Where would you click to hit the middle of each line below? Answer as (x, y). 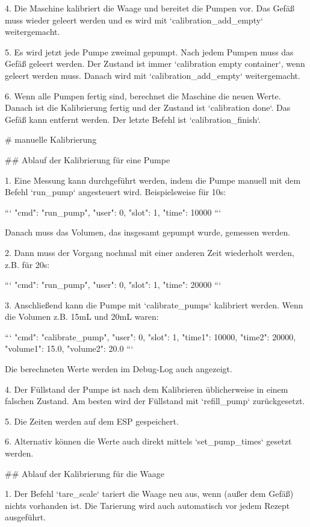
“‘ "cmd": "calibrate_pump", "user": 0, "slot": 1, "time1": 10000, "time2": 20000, (150, 336)
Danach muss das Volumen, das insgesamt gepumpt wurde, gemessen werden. (148, 232)
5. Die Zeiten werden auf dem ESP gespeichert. (92, 421)
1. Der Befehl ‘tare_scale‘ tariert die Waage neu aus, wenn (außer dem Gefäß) (149, 494)
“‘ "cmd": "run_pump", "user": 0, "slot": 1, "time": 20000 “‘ (113, 285)
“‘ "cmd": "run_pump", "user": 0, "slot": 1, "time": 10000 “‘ (113, 212)
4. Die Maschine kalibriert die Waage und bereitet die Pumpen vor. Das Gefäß (150, 8)
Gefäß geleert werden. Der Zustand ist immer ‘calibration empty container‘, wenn (155, 64)
